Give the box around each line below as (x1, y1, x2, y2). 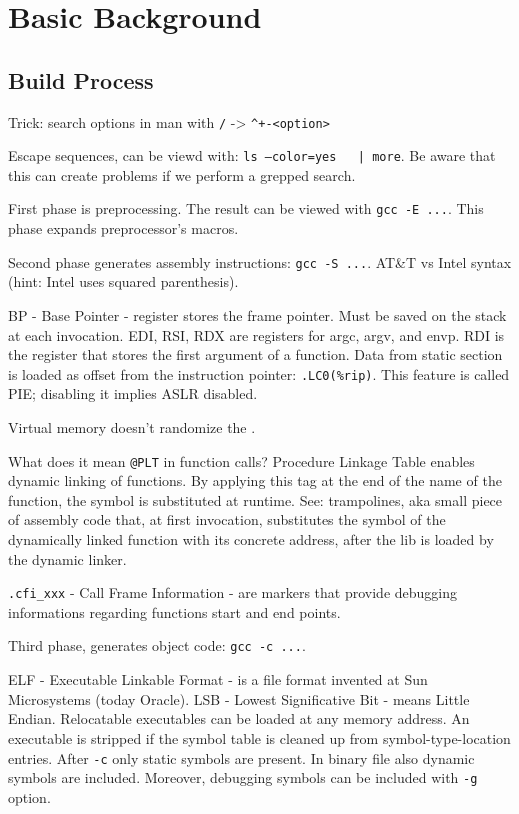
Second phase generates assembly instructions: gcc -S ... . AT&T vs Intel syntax (8, 251, 512, 272)
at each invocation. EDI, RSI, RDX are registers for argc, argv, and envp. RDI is (8, 324, 505, 345)
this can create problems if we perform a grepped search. (8, 164, 356, 185)
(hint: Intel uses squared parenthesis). (8, 271, 239, 292)
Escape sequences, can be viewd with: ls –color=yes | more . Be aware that (8, 145, 496, 166)
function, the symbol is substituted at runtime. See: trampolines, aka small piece (8, 489, 503, 510)
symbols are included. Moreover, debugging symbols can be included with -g (8, 767, 478, 788)
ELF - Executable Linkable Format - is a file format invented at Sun (8, 669, 428, 690)
